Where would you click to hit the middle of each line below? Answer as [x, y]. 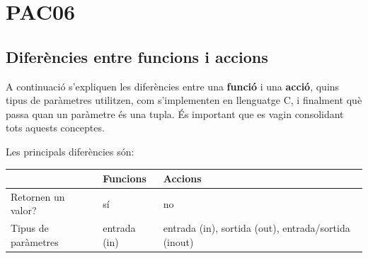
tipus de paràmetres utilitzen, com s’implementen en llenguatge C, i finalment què [184, 100]
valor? [24, 210]
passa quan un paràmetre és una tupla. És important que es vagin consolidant [175, 113]
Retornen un [38, 196]
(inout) [178, 241]
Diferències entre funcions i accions [137, 56]
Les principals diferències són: [70, 151]
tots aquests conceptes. [55, 128]
